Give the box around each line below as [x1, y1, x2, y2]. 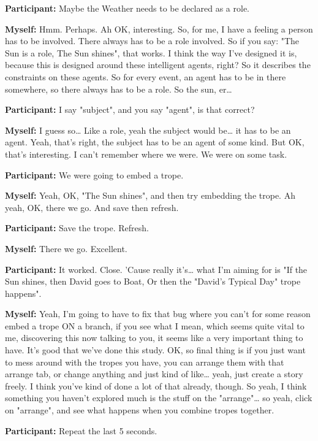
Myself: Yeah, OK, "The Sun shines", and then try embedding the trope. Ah [5, 189, 295, 202]
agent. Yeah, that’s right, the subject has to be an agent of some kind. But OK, [5, 136, 305, 148]
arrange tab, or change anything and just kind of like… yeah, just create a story [5, 367, 303, 380]
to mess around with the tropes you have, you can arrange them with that [5, 355, 284, 368]
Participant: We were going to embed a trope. [5, 168, 184, 181]
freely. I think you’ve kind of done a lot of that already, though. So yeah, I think [5, 379, 307, 392]
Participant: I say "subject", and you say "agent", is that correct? [5, 103, 255, 116]
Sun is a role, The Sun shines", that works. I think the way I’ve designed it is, [5, 46, 297, 59]
